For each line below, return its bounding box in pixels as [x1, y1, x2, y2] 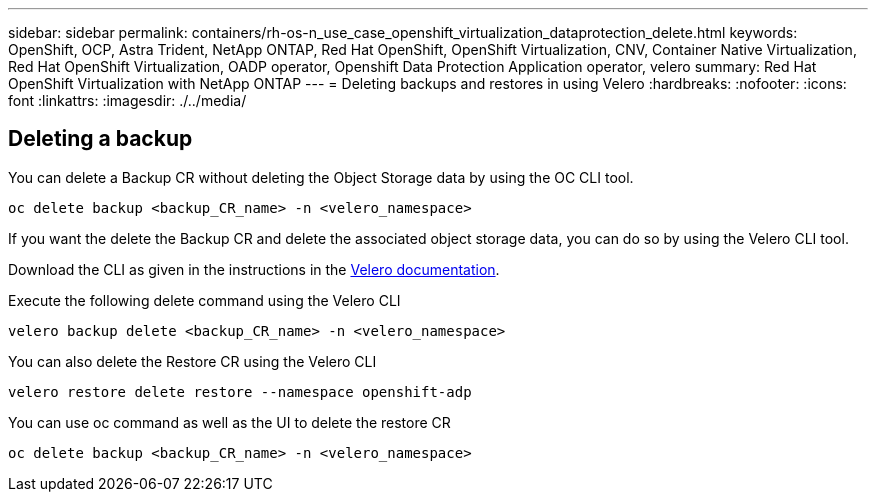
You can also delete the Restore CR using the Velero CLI [8, 352, 377, 370]
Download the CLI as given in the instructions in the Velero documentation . [8, 260, 500, 278]
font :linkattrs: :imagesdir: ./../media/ [8, 92, 247, 109]
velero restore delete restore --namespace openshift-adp [8, 383, 472, 400]
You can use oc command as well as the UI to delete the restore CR [8, 413, 451, 431]
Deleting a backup [8, 126, 193, 152]
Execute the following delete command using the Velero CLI [8, 291, 401, 309]
